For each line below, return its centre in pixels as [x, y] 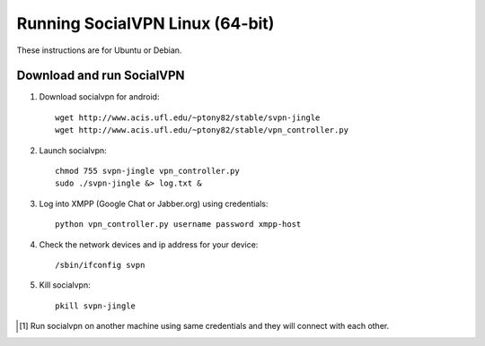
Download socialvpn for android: [99, 97]
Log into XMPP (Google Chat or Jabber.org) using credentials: [154, 203]
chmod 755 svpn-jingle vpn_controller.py [147, 171]
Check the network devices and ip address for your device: [149, 244]
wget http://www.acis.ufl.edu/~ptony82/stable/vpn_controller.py [202, 130]
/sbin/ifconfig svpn [100, 265]
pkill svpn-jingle [96, 306]
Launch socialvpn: [73, 150]
